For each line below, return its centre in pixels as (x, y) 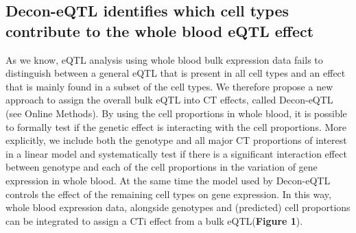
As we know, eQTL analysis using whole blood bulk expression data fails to (164, 59)
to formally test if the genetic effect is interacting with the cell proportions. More (176, 126)
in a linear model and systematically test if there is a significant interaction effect (176, 153)
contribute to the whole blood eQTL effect (160, 30)
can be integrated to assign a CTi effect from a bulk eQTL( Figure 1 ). (154, 220)
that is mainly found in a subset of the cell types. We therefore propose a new (169, 86)
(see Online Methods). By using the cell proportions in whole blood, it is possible (176, 113)
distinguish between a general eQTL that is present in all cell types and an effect (176, 73)
